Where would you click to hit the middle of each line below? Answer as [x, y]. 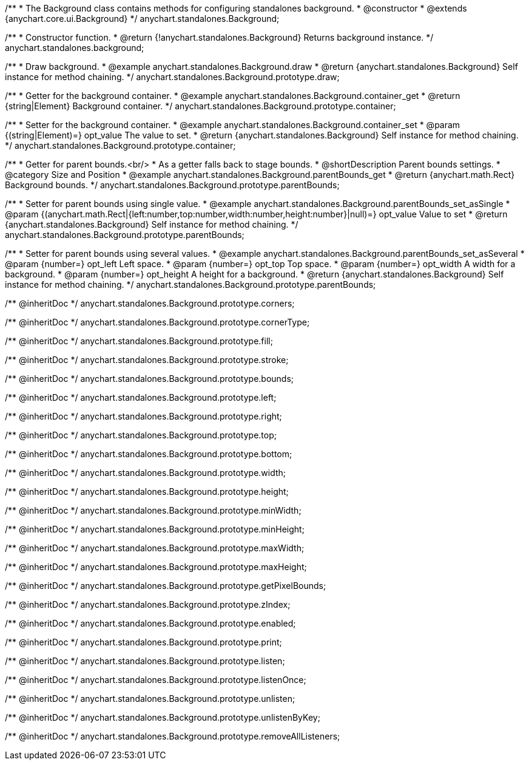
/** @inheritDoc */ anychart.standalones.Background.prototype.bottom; [149, 454]
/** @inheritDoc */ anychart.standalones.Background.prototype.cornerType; [157, 322]
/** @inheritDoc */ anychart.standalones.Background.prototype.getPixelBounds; [166, 586]
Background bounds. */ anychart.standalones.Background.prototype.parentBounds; [172, 185]
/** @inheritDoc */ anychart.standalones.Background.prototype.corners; [150, 303]
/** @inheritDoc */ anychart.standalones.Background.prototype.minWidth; [153, 510]
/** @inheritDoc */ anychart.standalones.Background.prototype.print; [143, 642]
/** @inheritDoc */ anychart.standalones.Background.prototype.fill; [139, 341]
